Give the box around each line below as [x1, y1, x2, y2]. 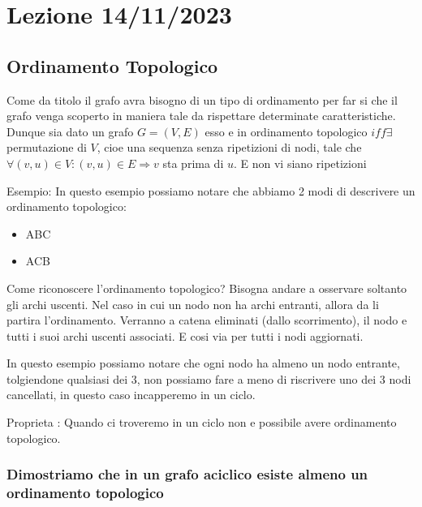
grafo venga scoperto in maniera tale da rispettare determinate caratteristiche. [6, 107, 396, 124]
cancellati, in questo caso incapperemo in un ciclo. [6, 386, 256, 403]
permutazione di [6, 139, 87, 156]
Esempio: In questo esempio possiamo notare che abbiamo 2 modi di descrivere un [6, 182, 416, 199]
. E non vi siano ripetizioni [233, 154, 367, 171]
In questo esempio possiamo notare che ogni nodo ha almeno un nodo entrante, [6, 354, 400, 372]
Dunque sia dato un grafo [6, 122, 134, 140]
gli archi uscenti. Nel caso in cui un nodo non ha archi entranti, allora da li [6, 295, 379, 312]
